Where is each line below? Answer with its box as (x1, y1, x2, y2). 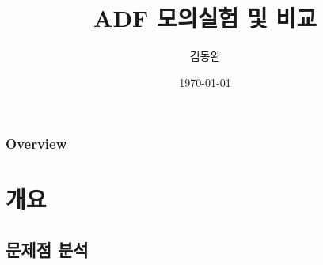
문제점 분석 (6, 237, 89, 261)
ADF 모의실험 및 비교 (93, 2, 317, 34)
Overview (6, 134, 67, 153)
